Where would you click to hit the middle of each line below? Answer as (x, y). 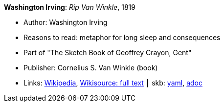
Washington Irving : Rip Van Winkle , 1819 (70, 7)
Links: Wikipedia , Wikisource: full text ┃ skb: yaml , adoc (113, 83)
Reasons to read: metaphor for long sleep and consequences (122, 37)
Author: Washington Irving (66, 22)
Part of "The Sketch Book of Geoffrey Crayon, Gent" (108, 53)
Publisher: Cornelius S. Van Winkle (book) (91, 68)
